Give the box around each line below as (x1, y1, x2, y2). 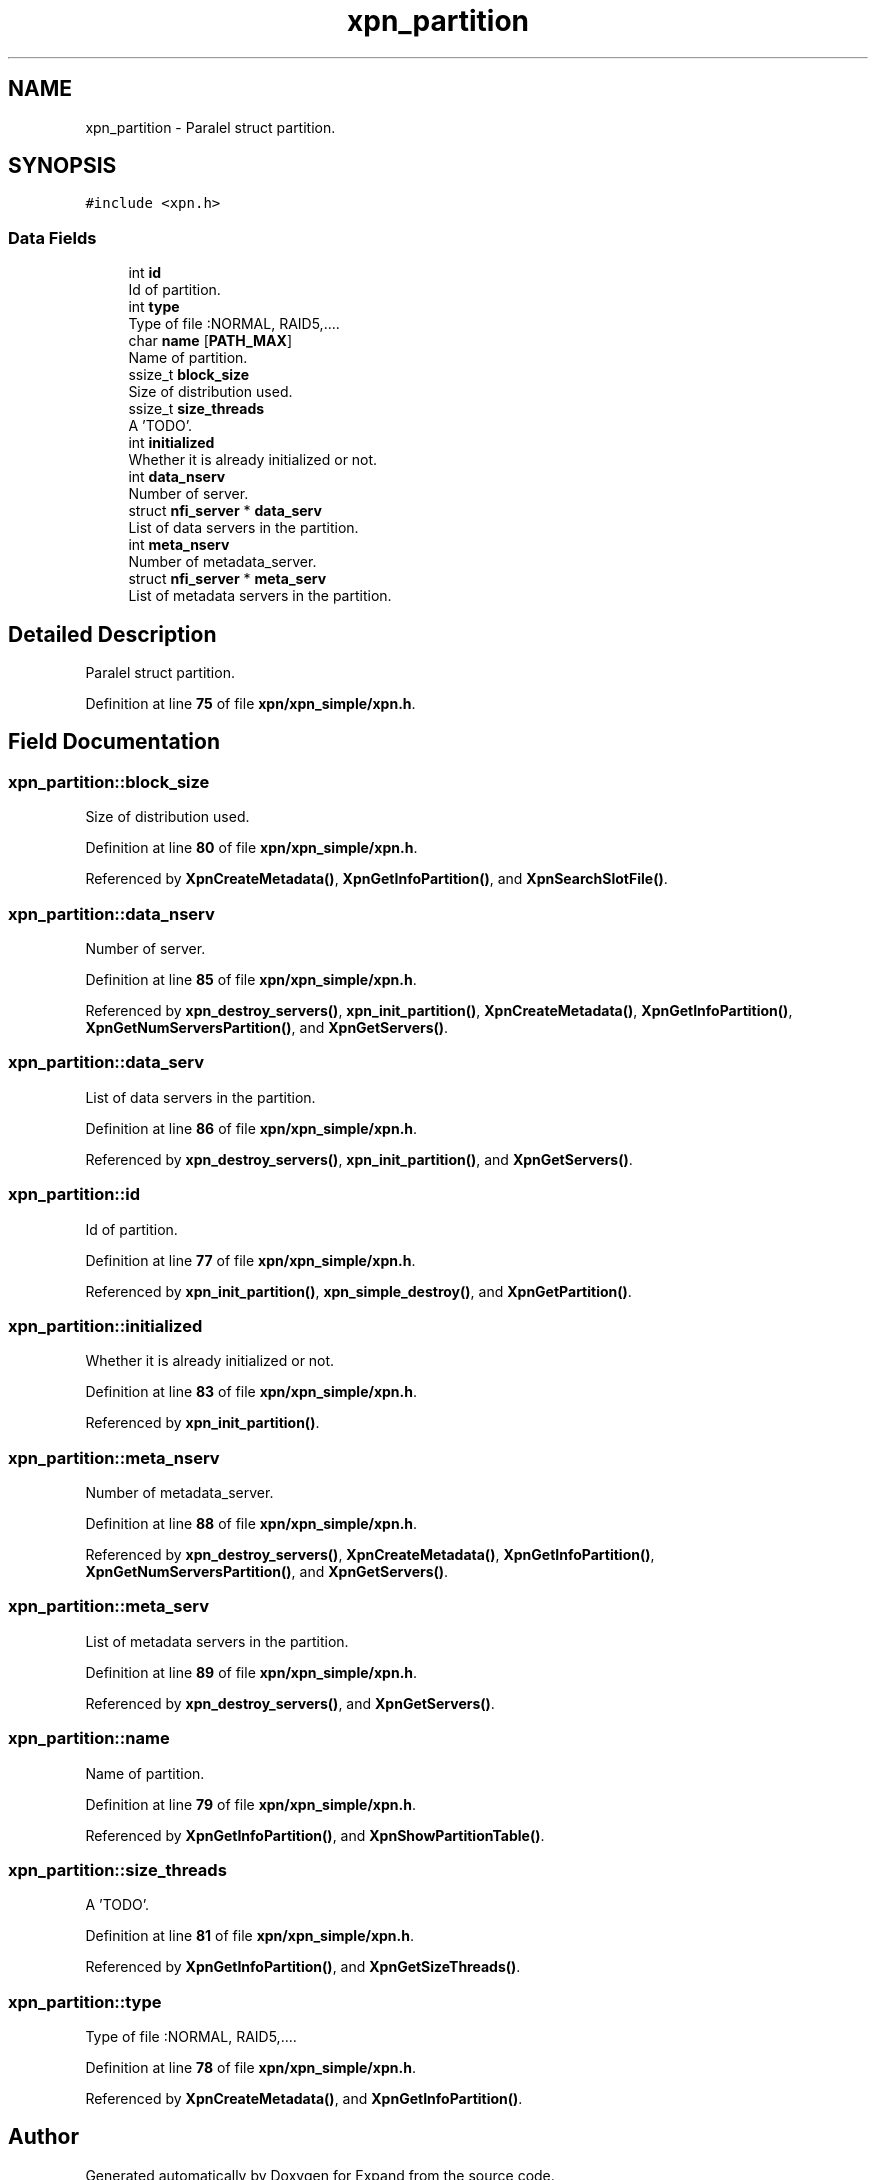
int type (128, 298, 180, 316)
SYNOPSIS (8, 153, 117, 179)
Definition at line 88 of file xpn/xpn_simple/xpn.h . (85, 1515, 418, 1532)
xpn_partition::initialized (8, 1315, 203, 1336)
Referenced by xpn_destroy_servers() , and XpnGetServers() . (85, 1694, 495, 1712)
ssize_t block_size (128, 366, 250, 384)
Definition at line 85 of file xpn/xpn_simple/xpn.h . (85, 971, 417, 988)
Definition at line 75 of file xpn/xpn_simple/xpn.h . (85, 695, 416, 713)
